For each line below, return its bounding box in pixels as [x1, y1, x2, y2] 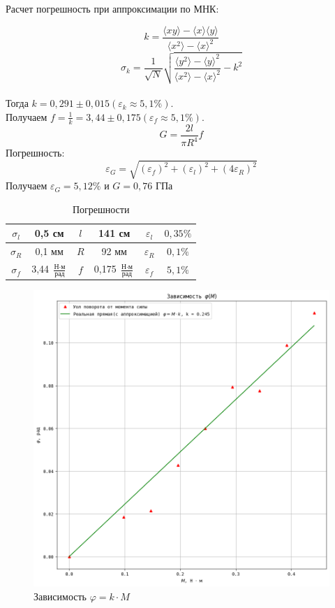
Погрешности [72, 201, 130, 216]
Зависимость [33, 588, 87, 603]
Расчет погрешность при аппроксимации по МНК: [6, 1, 219, 15]
